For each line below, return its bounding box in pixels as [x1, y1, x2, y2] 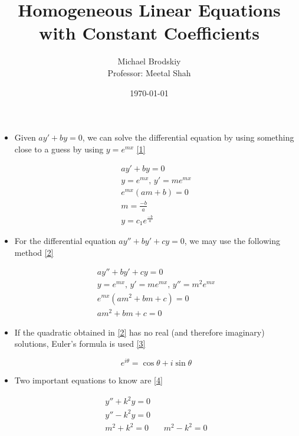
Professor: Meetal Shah [107, 66, 191, 79]
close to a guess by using [14, 142, 104, 155]
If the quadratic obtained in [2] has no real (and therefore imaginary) [14, 326, 265, 338]
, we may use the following [184, 235, 281, 247]
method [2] [14, 246, 54, 258]
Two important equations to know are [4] [14, 373, 163, 386]
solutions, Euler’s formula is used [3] [14, 337, 146, 350]
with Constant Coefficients [39, 21, 259, 45]
